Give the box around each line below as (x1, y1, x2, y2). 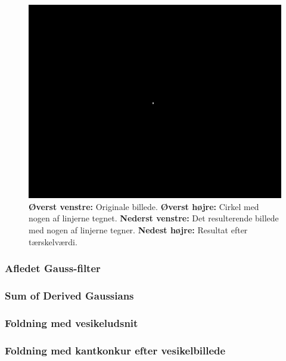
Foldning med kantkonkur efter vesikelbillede (5, 343, 226, 357)
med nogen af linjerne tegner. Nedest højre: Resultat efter (29, 224, 248, 236)
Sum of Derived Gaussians (5, 288, 134, 303)
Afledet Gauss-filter (5, 261, 101, 276)
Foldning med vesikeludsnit (5, 315, 138, 330)
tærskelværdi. (29, 235, 77, 248)
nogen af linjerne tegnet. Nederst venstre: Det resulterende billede (29, 212, 279, 224)
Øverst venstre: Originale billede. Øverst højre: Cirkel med (29, 200, 259, 212)
